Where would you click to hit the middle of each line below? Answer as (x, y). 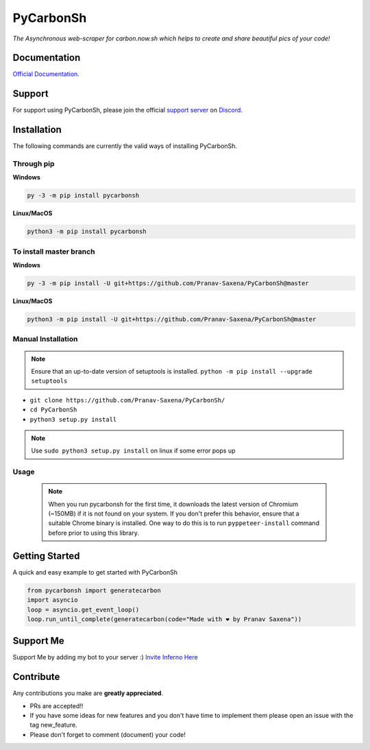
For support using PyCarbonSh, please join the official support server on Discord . (128, 110)
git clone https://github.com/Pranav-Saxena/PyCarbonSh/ (127, 400)
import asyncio (52, 600)
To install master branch (54, 252)
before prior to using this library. (94, 533)
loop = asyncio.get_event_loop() (83, 609)
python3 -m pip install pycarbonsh (87, 232)
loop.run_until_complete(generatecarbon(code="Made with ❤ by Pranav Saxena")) (164, 619)
